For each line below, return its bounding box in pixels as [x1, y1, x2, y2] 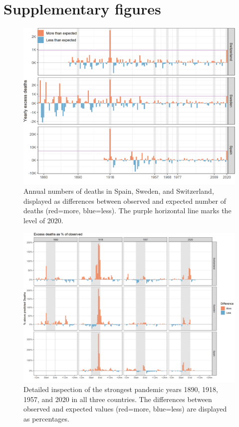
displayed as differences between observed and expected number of [23, 195, 226, 206]
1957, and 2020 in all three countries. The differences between [23, 394, 212, 404]
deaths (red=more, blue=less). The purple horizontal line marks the [23, 205, 232, 216]
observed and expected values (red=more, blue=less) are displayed [23, 404, 227, 414]
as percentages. [23, 413, 69, 424]
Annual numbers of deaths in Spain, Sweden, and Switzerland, [23, 186, 214, 196]
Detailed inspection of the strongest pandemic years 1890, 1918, [23, 384, 218, 394]
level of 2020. [23, 215, 63, 225]
